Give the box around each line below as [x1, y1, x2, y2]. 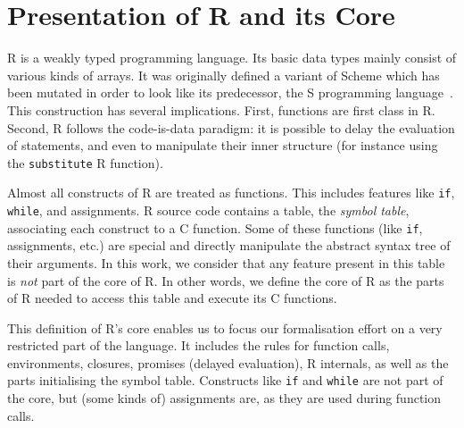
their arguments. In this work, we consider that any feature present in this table [7, 253, 445, 272]
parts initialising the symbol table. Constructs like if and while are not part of [7, 371, 443, 390]
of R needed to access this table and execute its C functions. [7, 289, 337, 307]
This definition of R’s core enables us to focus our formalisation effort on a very [7, 318, 443, 337]
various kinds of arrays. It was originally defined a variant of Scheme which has [7, 65, 440, 84]
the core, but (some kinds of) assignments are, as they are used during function [7, 389, 442, 407]
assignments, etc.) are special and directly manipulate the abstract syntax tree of [7, 236, 451, 255]
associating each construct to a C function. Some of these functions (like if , [7, 218, 423, 237]
